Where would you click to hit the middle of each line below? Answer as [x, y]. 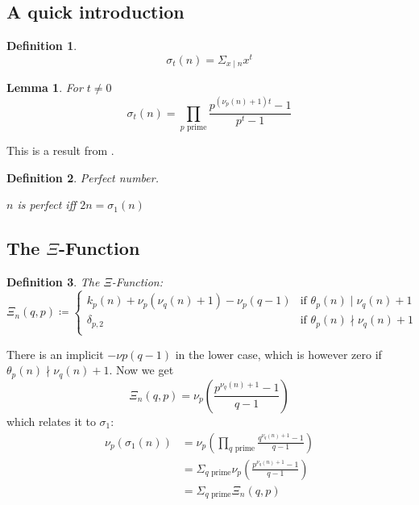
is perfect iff [47, 205]
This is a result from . [60, 150]
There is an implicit [55, 354]
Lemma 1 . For [45, 88]
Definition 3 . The [53, 282]
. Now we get [141, 370]
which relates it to [51, 421]
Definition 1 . [42, 46]
